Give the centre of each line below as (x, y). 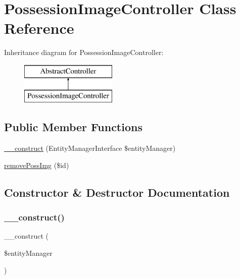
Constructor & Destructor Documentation (117, 192)
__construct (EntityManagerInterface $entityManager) (90, 148)
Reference (39, 28)
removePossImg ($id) (37, 165)
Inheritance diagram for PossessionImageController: (84, 52)
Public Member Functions (73, 127)
